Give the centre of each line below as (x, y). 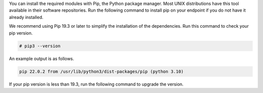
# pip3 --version (40, 46)
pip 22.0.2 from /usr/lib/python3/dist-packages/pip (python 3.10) (102, 71)
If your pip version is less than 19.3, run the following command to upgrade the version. (96, 84)
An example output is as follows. (42, 58)
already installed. (26, 17)
